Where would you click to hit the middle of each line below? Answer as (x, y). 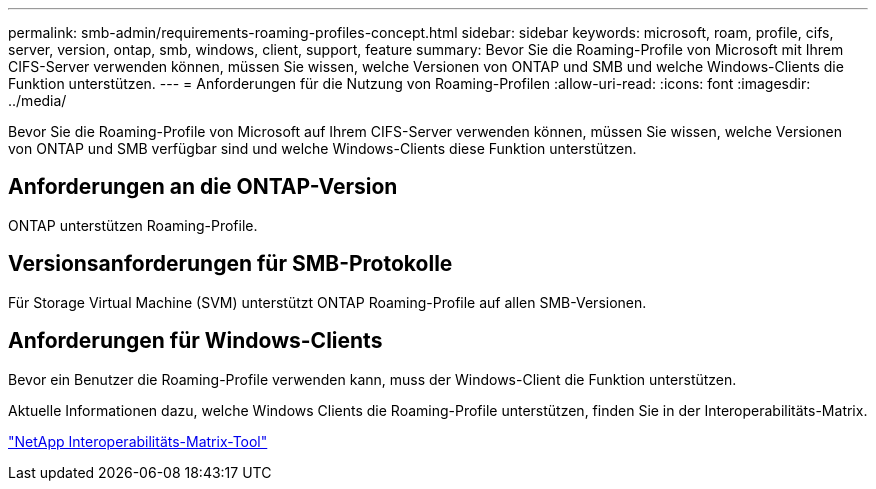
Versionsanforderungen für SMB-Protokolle (230, 264)
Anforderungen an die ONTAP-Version (203, 187)
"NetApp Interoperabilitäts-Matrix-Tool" (138, 441)
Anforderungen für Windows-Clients (195, 341)
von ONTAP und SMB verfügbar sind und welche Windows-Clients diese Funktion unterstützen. (322, 148)
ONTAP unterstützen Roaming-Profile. (133, 225)
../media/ (37, 100)
